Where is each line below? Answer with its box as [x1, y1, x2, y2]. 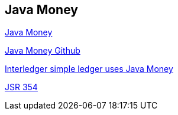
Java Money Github [5, 45, 80, 56]
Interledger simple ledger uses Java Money [5, 64, 173, 74]
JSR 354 [5, 82, 38, 93]
